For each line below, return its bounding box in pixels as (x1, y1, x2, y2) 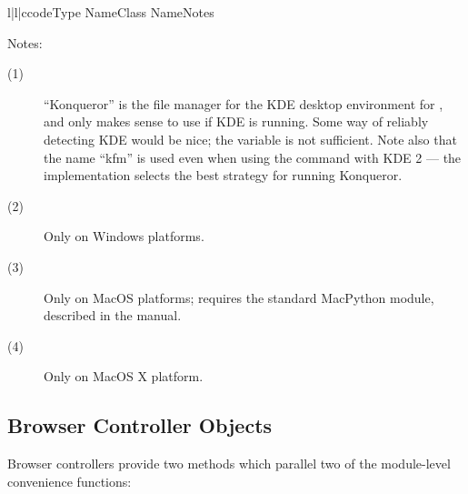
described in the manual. (44, 306, 182, 325)
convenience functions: (7, 471, 132, 490)
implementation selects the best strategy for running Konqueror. (44, 166, 403, 185)
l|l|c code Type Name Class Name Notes (7, 3, 214, 21)
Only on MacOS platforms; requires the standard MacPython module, (44, 287, 434, 307)
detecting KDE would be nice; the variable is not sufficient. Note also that (44, 129, 457, 148)
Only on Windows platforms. (44, 227, 204, 246)
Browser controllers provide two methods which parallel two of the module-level (7, 454, 451, 473)
